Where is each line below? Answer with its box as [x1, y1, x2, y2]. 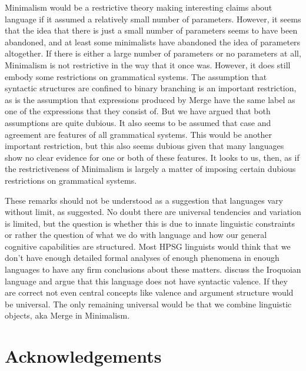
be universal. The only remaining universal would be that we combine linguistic [5, 297, 292, 310]
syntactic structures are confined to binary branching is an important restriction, [5, 82, 297, 94]
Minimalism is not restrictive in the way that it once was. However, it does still [5, 58, 291, 71]
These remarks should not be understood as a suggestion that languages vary [5, 194, 283, 206]
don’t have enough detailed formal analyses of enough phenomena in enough [5, 251, 280, 264]
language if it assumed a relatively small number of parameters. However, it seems [5, 12, 301, 25]
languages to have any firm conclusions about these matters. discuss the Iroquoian [5, 263, 301, 276]
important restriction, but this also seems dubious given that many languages [5, 140, 284, 152]
